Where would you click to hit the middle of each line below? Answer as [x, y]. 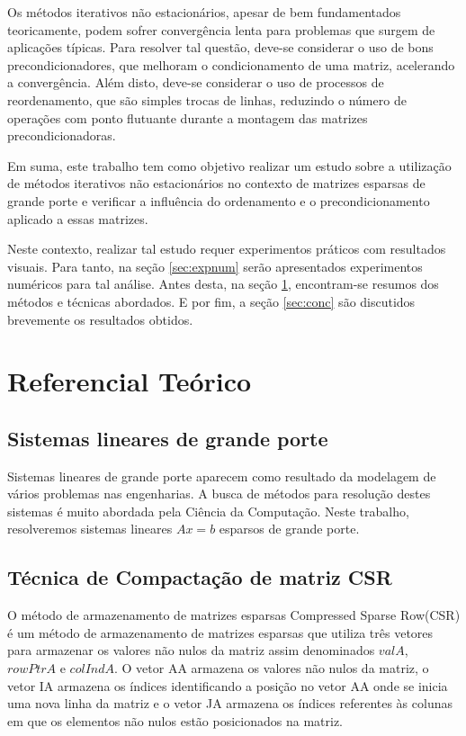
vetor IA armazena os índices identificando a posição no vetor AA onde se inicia [228, 685]
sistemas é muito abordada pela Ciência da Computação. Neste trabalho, [208, 511]
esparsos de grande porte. [289, 529]
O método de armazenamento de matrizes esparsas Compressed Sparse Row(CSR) [234, 615]
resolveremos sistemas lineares [90, 529]
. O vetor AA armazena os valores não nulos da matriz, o [272, 668]
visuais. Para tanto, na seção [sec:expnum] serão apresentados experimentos [215, 266]
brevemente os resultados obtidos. [100, 319]
